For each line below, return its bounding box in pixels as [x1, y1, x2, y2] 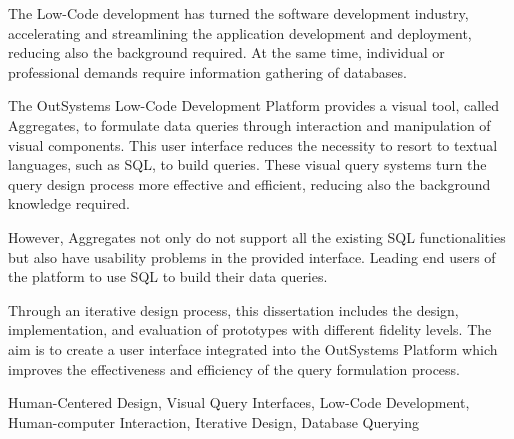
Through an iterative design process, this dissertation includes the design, [8, 299, 459, 320]
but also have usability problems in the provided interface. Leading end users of [8, 246, 496, 267]
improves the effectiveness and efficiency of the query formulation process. [8, 358, 460, 379]
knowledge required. [8, 193, 130, 214]
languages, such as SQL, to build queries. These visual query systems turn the [8, 154, 487, 175]
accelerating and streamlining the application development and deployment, [8, 22, 472, 43]
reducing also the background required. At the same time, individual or [8, 42, 445, 63]
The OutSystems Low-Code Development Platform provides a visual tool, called [8, 95, 499, 116]
